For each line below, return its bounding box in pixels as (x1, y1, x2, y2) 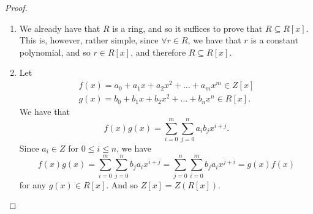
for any (19, 178, 47, 191)
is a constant (251, 34, 298, 46)
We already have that (19, 21, 100, 34)
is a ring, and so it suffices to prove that (112, 21, 263, 34)
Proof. (5, 1, 28, 13)
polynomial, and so (19, 45, 91, 58)
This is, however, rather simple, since (19, 34, 159, 46)
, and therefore (130, 45, 186, 58)
